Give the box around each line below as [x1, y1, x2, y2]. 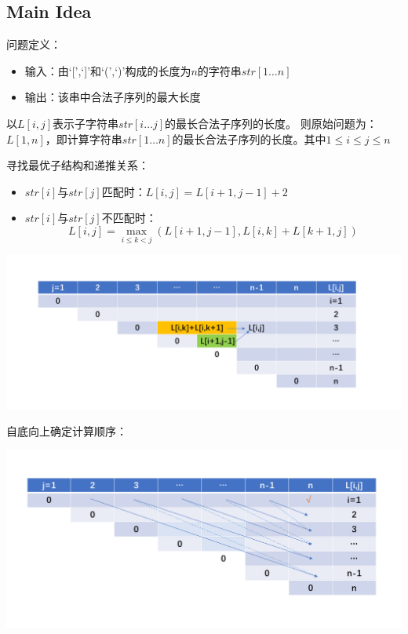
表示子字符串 [53, 115, 119, 131]
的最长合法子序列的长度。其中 [172, 130, 326, 147]
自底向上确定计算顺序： [6, 422, 127, 439]
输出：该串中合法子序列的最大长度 [24, 89, 201, 105]
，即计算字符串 [45, 130, 122, 147]
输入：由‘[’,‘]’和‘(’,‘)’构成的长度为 [24, 62, 191, 78]
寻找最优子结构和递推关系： [6, 157, 149, 173]
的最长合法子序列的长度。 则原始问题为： [165, 115, 377, 131]
